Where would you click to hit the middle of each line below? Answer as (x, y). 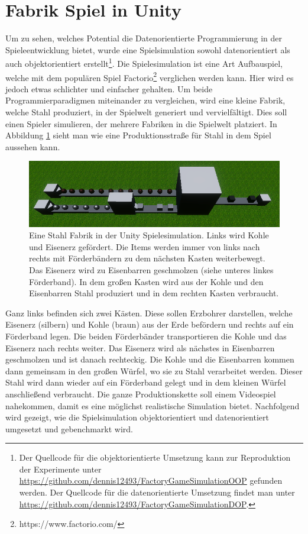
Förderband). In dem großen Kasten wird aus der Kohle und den (146, 281)
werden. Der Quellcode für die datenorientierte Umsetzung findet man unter (157, 492)
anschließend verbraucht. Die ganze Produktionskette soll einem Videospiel (141, 394)
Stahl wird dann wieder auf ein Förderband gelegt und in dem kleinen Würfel (146, 382)
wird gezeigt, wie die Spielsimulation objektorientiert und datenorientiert (137, 417)
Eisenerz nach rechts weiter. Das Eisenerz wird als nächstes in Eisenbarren (140, 347)
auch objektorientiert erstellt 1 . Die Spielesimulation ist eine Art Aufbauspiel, (144, 62)
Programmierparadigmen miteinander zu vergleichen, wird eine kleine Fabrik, (145, 100)
